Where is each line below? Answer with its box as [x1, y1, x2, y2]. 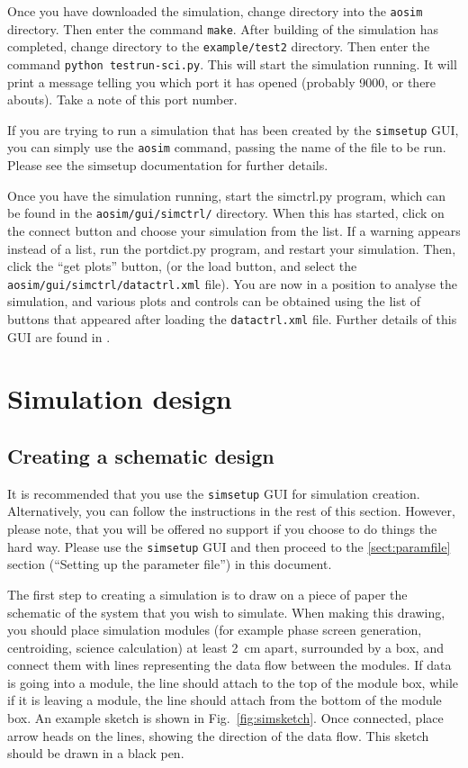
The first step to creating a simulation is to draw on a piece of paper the [7, 584, 408, 603]
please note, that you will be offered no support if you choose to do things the [7, 520, 437, 538]
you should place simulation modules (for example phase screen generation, [7, 620, 422, 639]
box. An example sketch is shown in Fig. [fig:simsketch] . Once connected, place [7, 709, 444, 727]
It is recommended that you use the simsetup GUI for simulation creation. [7, 483, 420, 502]
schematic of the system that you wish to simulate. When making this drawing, [7, 602, 445, 621]
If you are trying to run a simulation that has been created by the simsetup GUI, [7, 120, 459, 139]
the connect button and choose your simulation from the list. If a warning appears [7, 221, 461, 239]
